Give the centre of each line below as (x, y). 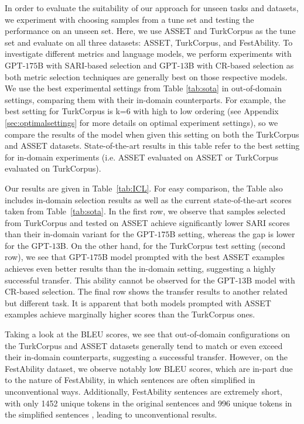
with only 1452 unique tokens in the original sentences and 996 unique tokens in (148, 403)
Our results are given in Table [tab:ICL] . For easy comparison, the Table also (144, 188)
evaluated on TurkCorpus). (53, 168)
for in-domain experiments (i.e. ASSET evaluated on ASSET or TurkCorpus (142, 157)
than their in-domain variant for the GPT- (81, 234)
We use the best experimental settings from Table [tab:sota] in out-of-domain (143, 88)
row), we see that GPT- (47, 257)
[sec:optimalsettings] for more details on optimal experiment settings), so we (141, 122)
